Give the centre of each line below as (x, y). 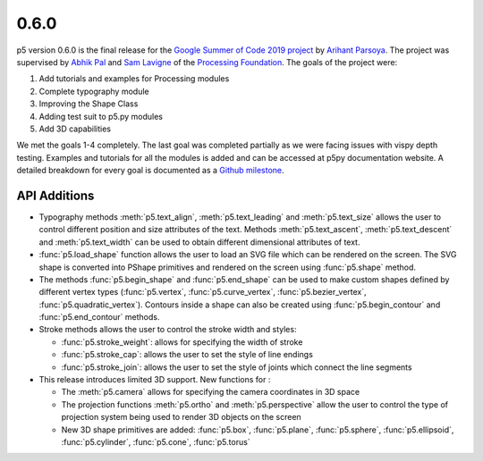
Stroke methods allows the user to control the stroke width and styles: (168, 330)
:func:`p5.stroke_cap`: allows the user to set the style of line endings (187, 355)
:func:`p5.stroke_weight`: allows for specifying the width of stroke (182, 342)
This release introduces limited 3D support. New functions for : (155, 380)
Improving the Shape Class (89, 104)
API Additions (55, 195)
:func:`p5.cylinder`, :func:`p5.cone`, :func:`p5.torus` (156, 442)
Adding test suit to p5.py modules (101, 116)
